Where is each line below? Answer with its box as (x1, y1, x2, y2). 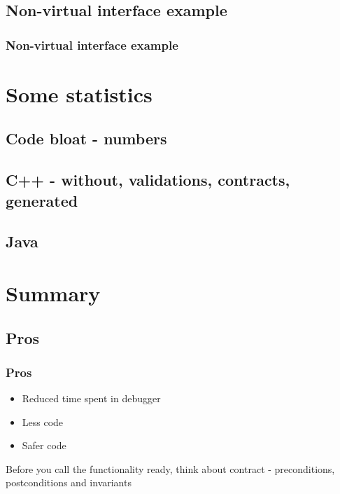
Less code (22, 414, 64, 429)
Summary (6, 278, 101, 307)
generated (6, 189, 78, 211)
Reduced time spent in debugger (22, 391, 161, 406)
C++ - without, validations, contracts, (6, 169, 290, 191)
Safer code (22, 438, 66, 453)
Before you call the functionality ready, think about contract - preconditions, (6, 461, 335, 476)
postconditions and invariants (6, 475, 132, 490)
